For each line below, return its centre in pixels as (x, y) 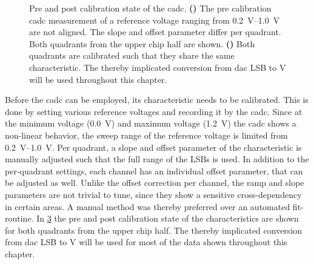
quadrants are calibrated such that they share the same (132, 55)
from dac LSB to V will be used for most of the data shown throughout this (146, 242)
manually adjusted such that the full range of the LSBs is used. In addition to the (157, 159)
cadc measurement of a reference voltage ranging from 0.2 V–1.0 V (155, 20)
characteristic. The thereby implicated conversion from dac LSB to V (158, 67)
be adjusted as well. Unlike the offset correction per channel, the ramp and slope (155, 183)
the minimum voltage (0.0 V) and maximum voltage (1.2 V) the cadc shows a (151, 123)
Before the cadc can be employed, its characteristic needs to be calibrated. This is (157, 100)
